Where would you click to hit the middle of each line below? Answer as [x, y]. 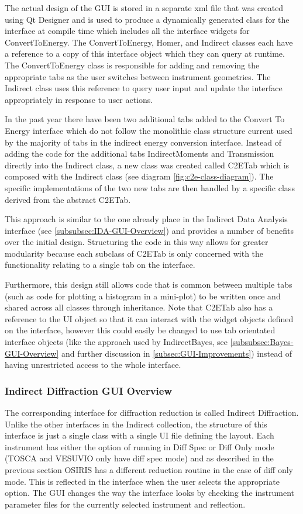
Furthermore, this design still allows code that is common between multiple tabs [149, 284]
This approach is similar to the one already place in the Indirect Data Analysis [146, 219]
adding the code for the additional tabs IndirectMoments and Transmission [140, 153]
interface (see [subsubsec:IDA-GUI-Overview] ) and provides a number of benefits [149, 230]
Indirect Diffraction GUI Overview [89, 390]
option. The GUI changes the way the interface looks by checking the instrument [150, 493]
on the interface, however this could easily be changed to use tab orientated [140, 330]
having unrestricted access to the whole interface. [93, 365]
